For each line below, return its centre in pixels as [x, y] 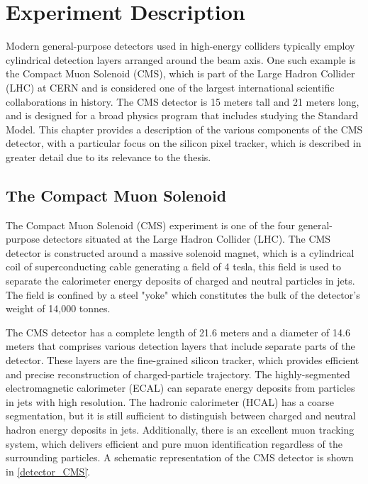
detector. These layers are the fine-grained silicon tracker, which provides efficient [183, 360]
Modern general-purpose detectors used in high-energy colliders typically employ [180, 46]
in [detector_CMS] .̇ [48, 471]
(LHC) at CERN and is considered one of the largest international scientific [170, 87]
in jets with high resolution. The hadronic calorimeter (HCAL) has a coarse [170, 401]
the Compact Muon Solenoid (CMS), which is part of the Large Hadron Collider [180, 73]
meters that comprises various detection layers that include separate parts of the [180, 346]
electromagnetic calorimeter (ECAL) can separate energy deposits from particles [180, 388]
